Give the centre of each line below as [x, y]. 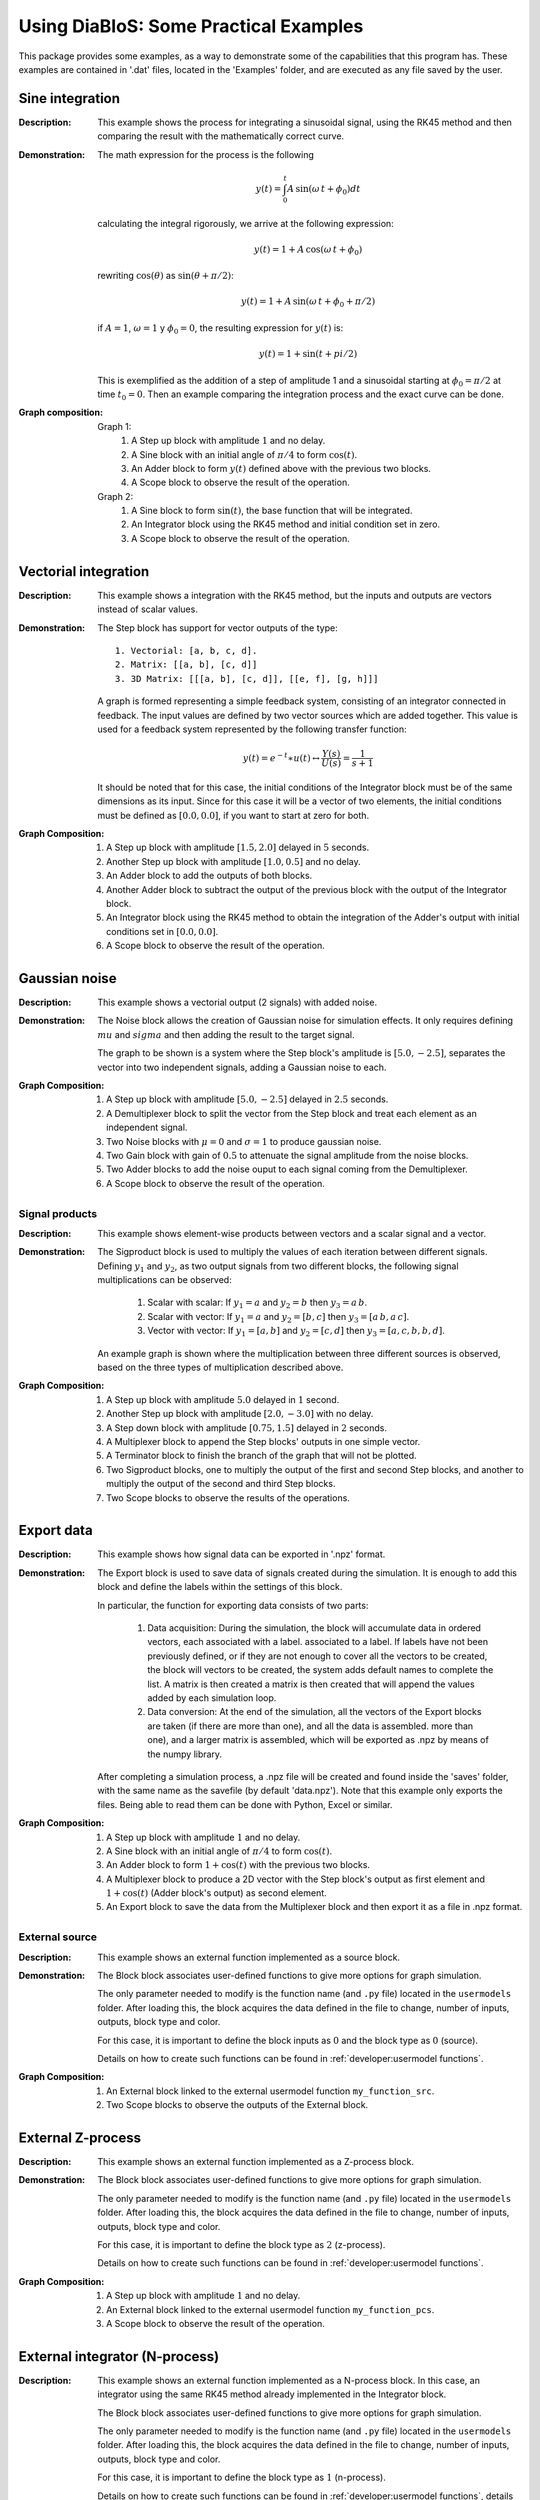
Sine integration [69, 98]
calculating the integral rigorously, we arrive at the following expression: [245, 223]
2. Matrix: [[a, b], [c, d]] [186, 664]
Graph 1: [114, 426]
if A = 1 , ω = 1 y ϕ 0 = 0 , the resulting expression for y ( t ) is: [220, 329]
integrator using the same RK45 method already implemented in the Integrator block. [272, 2394]
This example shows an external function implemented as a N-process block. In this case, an [288, 2380]
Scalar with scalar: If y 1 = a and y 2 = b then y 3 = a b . [257, 1303]
